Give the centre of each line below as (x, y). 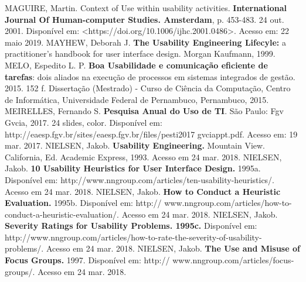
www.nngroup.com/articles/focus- (233, 260)
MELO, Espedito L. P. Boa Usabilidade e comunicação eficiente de (136, 65)
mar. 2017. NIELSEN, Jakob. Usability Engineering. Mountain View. (135, 145)
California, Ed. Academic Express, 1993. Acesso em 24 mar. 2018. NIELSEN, (143, 157)
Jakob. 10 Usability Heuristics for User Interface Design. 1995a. (133, 168)
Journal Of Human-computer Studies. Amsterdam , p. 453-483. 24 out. (144, 19)
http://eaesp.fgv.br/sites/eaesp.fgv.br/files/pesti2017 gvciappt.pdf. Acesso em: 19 (151, 134)
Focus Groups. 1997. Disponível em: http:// (87, 260)
